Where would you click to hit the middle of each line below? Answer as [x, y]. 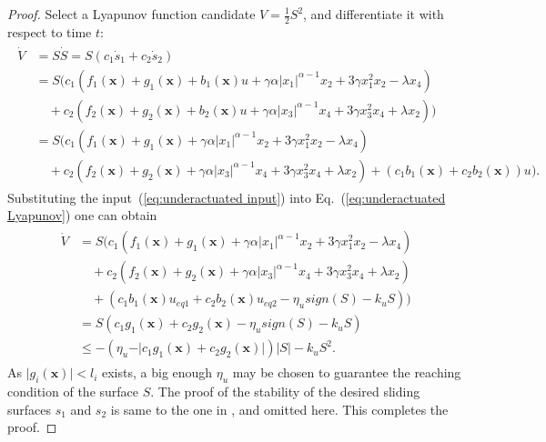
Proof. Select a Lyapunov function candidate [131, 14]
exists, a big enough [157, 372]
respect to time [50, 31]
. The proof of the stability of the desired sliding [285, 391]
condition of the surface [73, 391]
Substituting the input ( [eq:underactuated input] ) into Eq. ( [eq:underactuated [227, 197]
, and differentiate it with [374, 14]
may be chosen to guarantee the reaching [347, 372]
